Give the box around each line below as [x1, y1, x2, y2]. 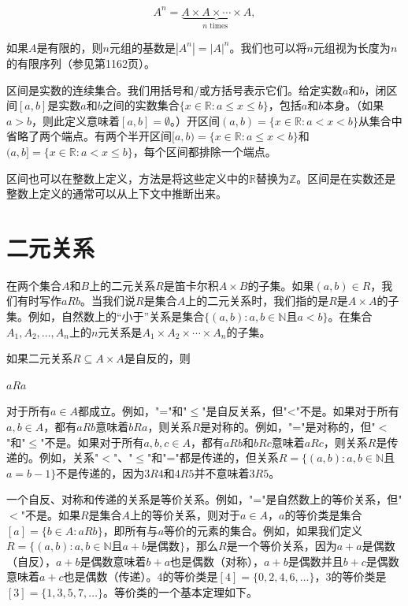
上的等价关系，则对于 [130, 506, 241, 522]
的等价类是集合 [284, 506, 362, 522]
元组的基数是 [109, 39, 176, 55]
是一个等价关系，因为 [226, 537, 337, 554]
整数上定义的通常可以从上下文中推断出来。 [6, 185, 227, 202]
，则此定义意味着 [32, 112, 121, 128]
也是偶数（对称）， [170, 552, 265, 569]
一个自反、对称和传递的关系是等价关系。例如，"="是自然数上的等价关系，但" [6, 491, 402, 507]
